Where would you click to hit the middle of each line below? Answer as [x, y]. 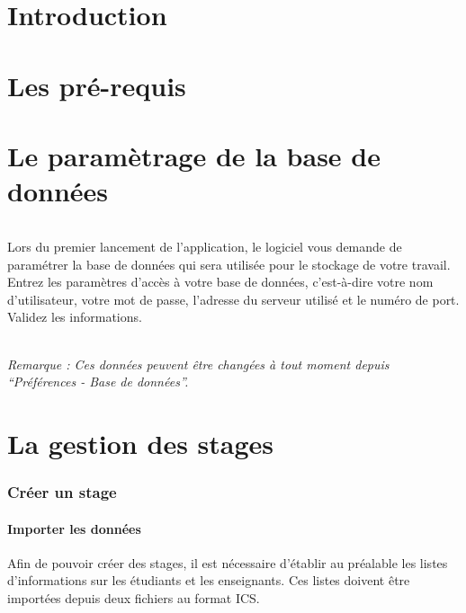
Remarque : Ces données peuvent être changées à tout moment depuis [198, 364]
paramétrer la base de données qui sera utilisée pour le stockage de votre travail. [229, 264]
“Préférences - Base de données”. [98, 382]
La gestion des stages [141, 443]
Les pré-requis [97, 85]
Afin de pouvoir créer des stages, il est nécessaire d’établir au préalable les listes [228, 562]
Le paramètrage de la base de [194, 155]
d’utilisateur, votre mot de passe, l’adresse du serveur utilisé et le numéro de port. [233, 299]
